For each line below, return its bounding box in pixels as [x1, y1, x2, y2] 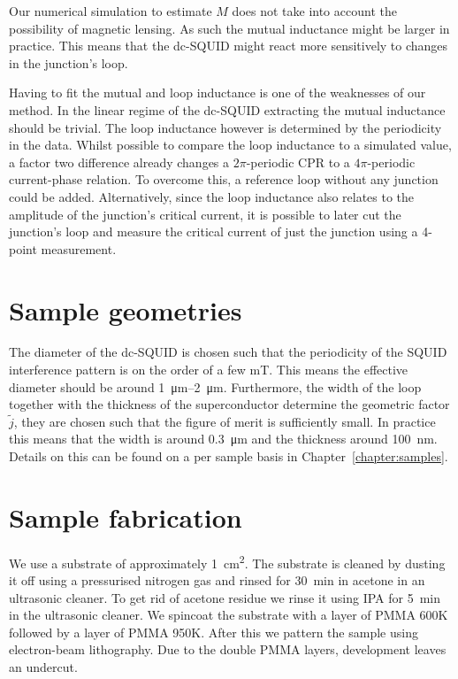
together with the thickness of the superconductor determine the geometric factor [9, 395, 450, 413]
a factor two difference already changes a [9, 152, 230, 171]
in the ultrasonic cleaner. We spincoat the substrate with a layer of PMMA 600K [9, 606, 448, 624]
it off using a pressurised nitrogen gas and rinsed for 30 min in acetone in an [9, 570, 425, 589]
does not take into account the [232, 2, 397, 19]
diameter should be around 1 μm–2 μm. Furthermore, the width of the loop [9, 377, 422, 396]
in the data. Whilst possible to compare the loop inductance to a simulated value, [9, 135, 452, 154]
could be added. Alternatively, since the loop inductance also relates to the [9, 187, 415, 205]
